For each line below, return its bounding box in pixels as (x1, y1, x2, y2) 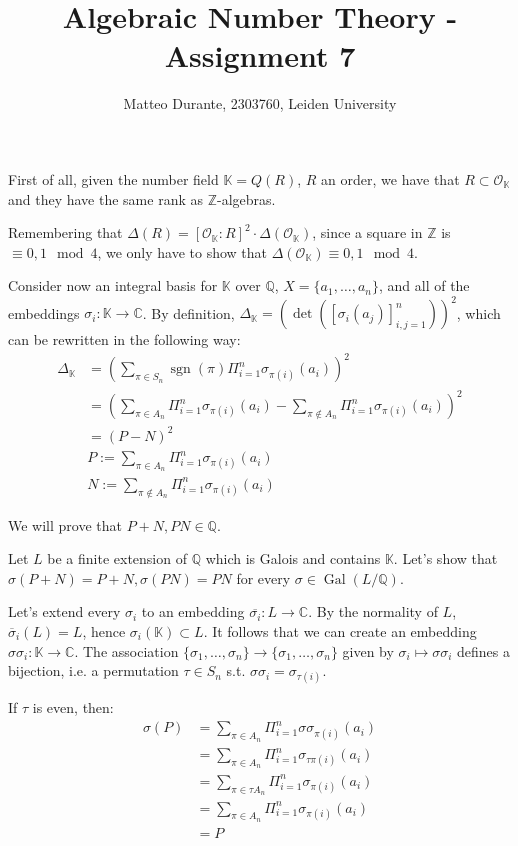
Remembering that (8, 222, 123, 243)
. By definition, (142, 302, 235, 323)
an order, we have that (321, 168, 460, 189)
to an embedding (141, 601, 245, 622)
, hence (82, 621, 126, 641)
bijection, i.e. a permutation (8, 660, 179, 681)
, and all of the (378, 275, 470, 296)
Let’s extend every (8, 601, 121, 622)
